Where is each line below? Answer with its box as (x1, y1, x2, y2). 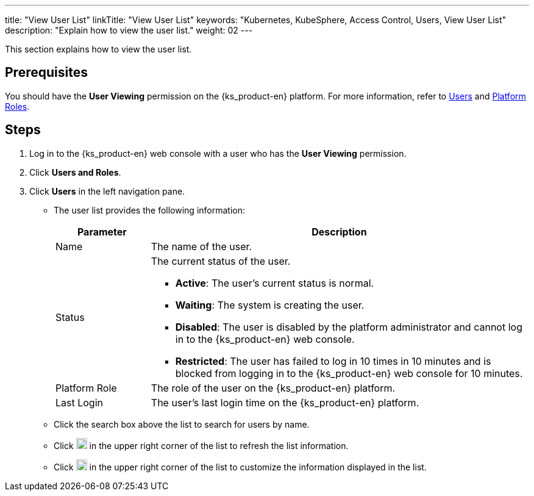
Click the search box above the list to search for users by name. (54, 419, 310, 430)
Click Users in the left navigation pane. (29, 185, 185, 196)
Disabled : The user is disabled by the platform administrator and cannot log (175, 320, 522, 333)
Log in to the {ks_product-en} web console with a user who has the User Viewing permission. (29, 148, 407, 159)
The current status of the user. (151, 254, 291, 267)
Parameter (77, 225, 127, 238)
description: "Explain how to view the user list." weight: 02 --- (5, 25, 253, 35)
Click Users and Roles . (29, 167, 121, 178)
